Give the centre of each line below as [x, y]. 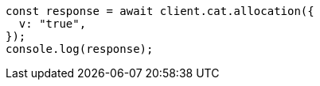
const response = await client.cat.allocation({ [160, 11]
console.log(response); [80, 49]
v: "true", [53, 24]
